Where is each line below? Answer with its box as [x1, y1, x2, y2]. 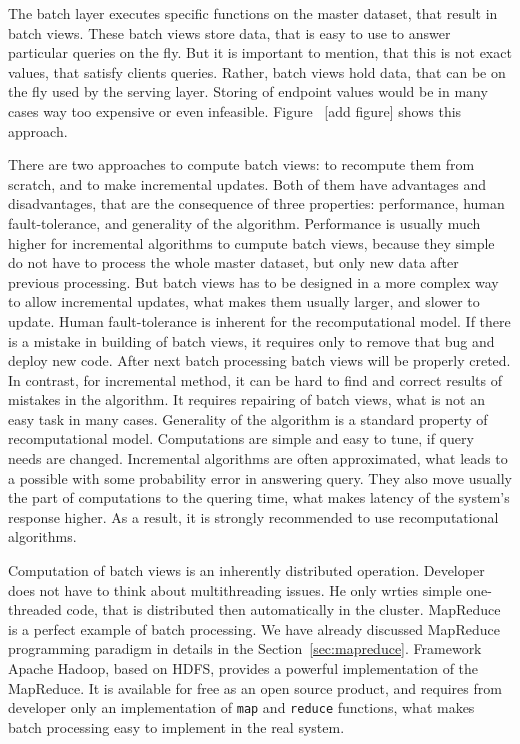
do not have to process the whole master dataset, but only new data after [8, 252, 459, 273]
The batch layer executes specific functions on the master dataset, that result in [8, 3, 498, 23]
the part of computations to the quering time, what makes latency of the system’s [8, 487, 510, 508]
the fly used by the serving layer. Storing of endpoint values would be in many [8, 81, 488, 102]
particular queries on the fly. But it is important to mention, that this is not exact [8, 42, 512, 63]
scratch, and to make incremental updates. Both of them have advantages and [8, 173, 487, 194]
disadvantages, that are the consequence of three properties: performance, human [8, 193, 505, 214]
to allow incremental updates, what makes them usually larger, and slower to [8, 291, 480, 312]
